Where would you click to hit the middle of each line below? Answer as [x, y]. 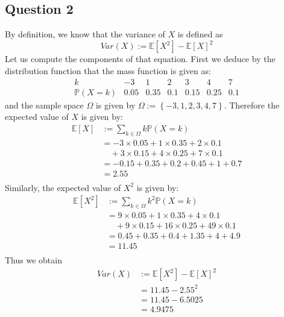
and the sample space [44, 105]
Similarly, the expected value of [63, 187]
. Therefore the [252, 105]
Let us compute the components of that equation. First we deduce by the [140, 59]
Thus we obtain [33, 260]
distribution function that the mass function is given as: [108, 70]
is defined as [200, 34]
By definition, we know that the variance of [85, 34]
